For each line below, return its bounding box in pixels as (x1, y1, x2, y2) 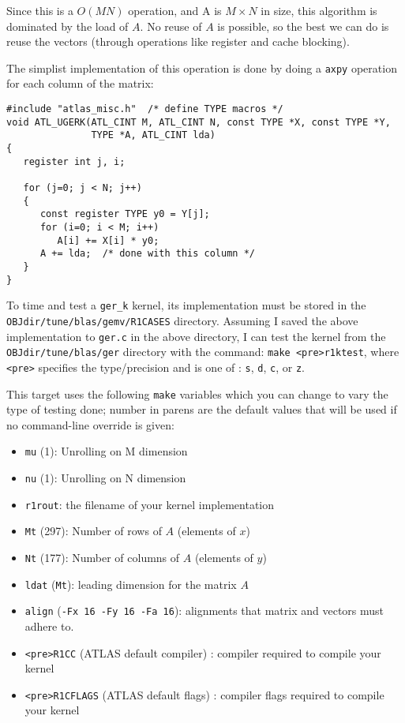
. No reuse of (140, 17, 202, 34)
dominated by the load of (6, 17, 129, 34)
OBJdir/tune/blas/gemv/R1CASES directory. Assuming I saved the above (6, 312, 358, 328)
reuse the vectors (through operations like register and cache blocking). (6, 33, 350, 50)
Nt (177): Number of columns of (24, 549, 180, 565)
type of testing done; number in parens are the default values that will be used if (6, 401, 397, 418)
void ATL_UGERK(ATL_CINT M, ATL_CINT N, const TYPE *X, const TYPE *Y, (6, 116, 391, 128)
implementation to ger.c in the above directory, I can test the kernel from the (6, 328, 386, 344)
